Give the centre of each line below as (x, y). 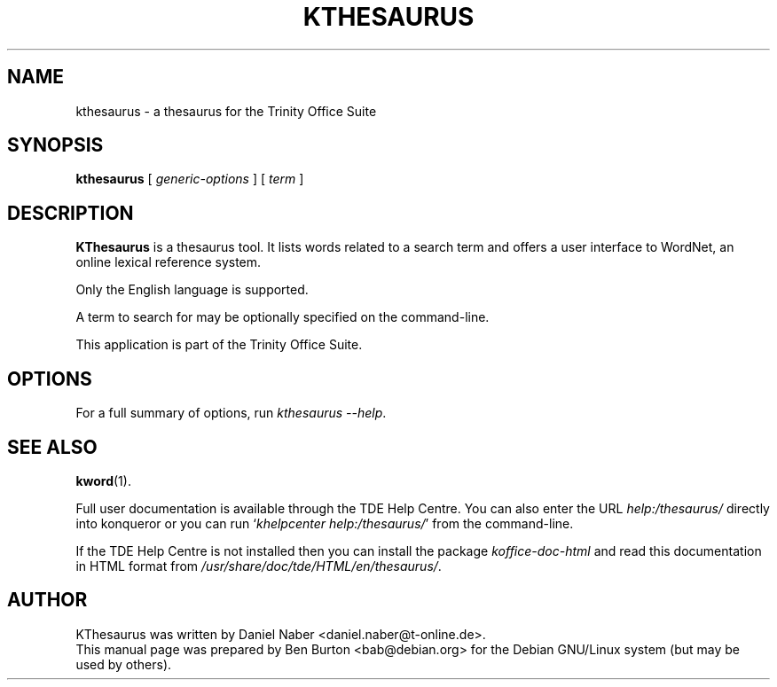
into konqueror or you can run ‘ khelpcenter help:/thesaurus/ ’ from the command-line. (325, 523)
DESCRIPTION (71, 213)
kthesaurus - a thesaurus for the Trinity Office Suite (226, 111)
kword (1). (103, 480)
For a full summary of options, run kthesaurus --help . (231, 413)
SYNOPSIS (55, 145)
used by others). (124, 664)
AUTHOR (47, 600)
